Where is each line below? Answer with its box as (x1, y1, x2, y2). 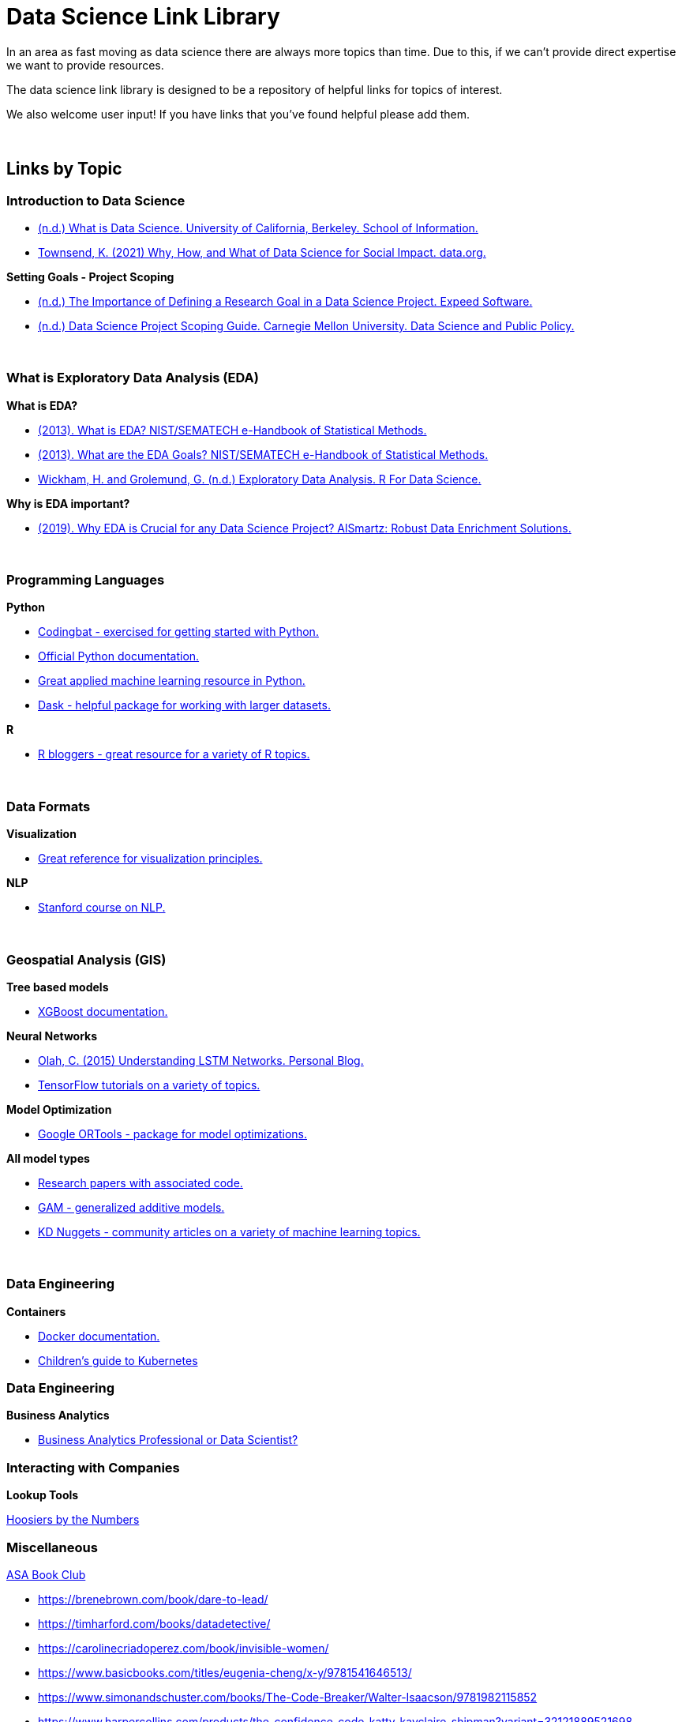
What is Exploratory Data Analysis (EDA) (6, 370, 259, 386)
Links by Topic (6, 159, 122, 179)
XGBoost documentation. (38, 1004, 168, 1018)
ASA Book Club (6, 1567, 86, 1581)
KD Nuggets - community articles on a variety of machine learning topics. (38, 1224, 421, 1239)
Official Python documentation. (38, 649, 200, 664)
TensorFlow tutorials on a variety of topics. (38, 1077, 260, 1092)
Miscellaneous (6, 1539, 98, 1555)
